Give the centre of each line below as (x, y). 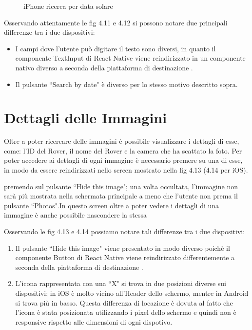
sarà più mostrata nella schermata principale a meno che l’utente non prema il (121, 196)
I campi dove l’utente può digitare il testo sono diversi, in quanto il (116, 48)
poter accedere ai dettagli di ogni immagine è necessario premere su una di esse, (123, 160)
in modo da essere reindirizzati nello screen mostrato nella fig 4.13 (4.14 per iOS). (126, 170)
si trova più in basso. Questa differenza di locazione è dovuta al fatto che (124, 302)
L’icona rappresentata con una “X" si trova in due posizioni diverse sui (121, 283)
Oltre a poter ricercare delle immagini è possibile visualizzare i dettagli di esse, (122, 141)
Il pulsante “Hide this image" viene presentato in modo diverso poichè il (123, 248)
